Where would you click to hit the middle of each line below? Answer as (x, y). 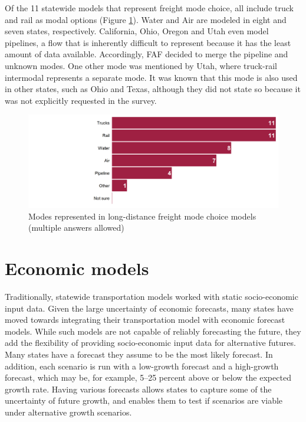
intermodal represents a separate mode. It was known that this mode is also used (151, 77)
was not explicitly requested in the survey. (81, 100)
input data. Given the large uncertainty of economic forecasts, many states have (149, 308)
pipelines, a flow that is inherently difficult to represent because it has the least (148, 42)
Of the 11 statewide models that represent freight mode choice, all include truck (149, 8)
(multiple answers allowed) (76, 228)
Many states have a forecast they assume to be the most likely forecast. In (139, 354)
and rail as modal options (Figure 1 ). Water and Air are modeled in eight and (146, 19)
